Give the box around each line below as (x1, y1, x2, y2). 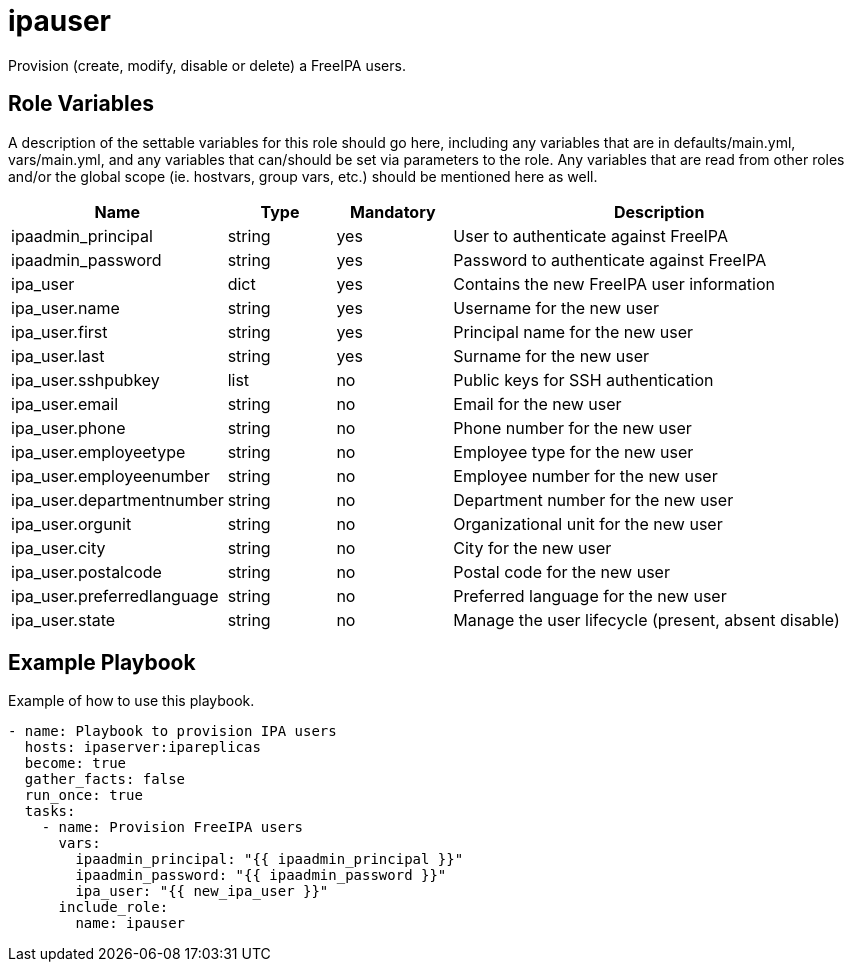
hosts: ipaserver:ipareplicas (24, 739, 261, 756)
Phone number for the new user (453, 417, 692, 438)
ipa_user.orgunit (11, 513, 132, 534)
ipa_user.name (11, 297, 120, 318)
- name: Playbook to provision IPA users (8, 723, 337, 740)
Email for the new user (453, 393, 622, 414)
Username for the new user (453, 297, 659, 318)
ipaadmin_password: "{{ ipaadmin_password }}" (75, 867, 447, 884)
